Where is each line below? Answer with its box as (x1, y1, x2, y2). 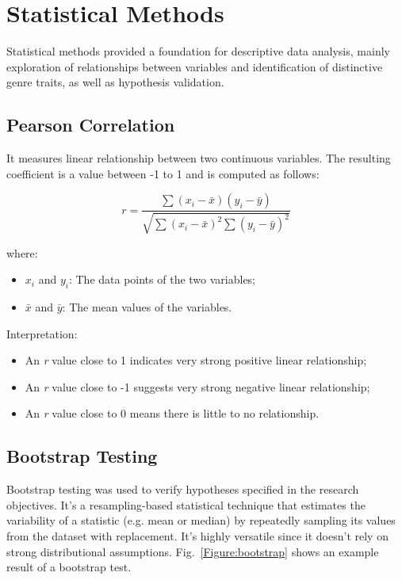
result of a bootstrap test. (6, 559, 132, 575)
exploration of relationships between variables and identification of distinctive (6, 58, 383, 74)
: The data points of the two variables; (68, 271, 256, 288)
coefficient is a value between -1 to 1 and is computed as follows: (6, 165, 320, 181)
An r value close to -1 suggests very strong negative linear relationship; (25, 378, 370, 395)
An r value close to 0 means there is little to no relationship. (25, 405, 320, 422)
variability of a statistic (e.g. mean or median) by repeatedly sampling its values (6, 512, 396, 528)
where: (6, 244, 38, 261)
